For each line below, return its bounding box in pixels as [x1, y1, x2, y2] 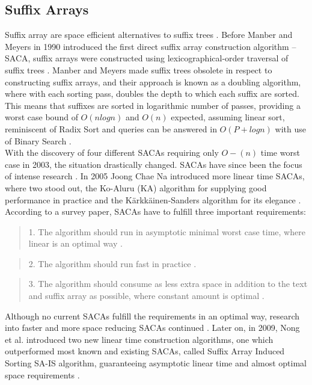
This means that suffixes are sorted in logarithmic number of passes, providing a [5, 99, 301, 111]
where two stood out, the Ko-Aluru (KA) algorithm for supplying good [5, 181, 267, 194]
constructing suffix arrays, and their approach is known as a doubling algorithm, [5, 75, 301, 88]
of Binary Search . [5, 134, 72, 147]
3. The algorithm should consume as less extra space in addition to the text [28, 277, 308, 290]
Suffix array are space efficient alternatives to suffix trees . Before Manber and [5, 28, 293, 41]
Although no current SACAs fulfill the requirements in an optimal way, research [5, 309, 300, 322]
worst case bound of [5, 111, 78, 123]
